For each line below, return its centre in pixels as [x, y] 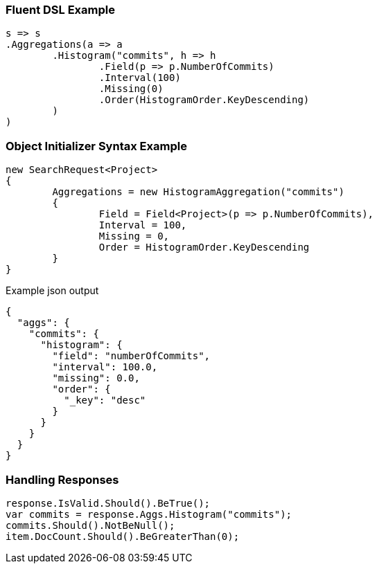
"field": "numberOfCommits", [131, 356]
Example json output [52, 291]
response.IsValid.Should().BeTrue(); [108, 503]
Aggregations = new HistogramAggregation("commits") [198, 192]
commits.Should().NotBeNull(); [90, 525]
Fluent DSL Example [60, 10]
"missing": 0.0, [96, 378]
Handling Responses [62, 479]
